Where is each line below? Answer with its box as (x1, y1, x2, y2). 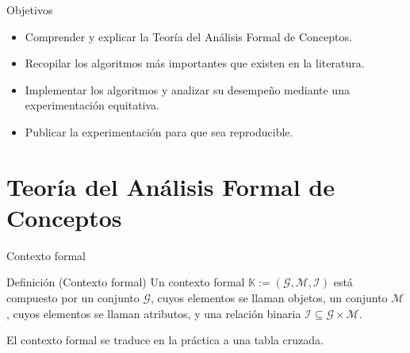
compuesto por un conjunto (6, 290, 140, 306)
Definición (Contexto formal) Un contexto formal (6, 274, 245, 290)
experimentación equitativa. (25, 97, 160, 113)
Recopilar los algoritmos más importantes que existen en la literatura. (25, 55, 365, 71)
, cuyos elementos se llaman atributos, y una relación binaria (6, 305, 301, 321)
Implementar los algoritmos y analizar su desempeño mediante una (25, 81, 350, 98)
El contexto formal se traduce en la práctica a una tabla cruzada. (6, 332, 324, 348)
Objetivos (6, 2, 53, 17)
